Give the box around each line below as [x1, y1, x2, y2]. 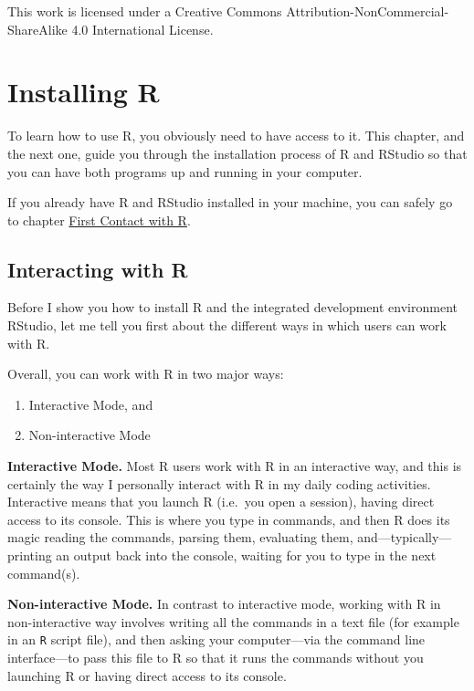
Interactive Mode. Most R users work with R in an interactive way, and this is [7, 456, 462, 476]
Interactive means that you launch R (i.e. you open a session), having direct [7, 492, 435, 511]
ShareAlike [7, 19, 68, 38]
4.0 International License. [71, 19, 214, 38]
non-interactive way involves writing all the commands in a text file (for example [7, 612, 459, 631]
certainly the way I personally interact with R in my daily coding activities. [7, 474, 431, 493]
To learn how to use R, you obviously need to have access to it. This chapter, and [7, 126, 465, 145]
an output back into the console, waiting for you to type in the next [56, 546, 437, 565]
